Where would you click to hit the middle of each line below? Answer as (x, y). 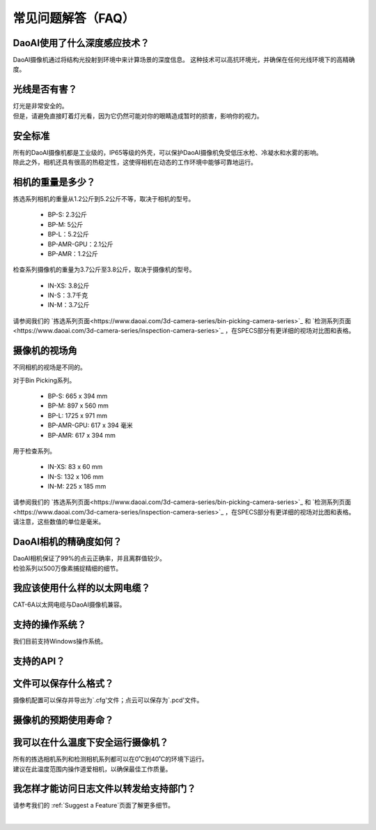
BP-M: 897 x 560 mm (78, 406)
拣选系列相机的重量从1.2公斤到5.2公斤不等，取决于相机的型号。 (104, 198)
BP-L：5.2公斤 (69, 235)
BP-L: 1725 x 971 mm (78, 415)
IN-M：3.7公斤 (69, 305)
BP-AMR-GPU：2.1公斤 (81, 244)
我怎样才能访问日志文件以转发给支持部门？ (104, 789)
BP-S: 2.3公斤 (67, 215)
